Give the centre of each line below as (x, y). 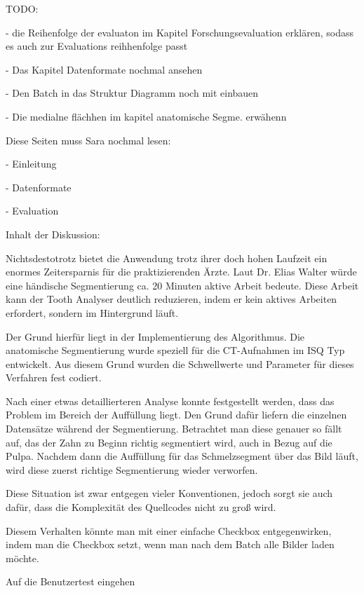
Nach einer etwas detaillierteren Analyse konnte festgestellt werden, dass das (170, 401)
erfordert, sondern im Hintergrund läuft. (92, 312)
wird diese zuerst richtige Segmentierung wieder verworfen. (132, 469)
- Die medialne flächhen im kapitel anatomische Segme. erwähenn (146, 116)
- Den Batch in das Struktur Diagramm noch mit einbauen (132, 93)
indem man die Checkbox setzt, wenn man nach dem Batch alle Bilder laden (170, 544)
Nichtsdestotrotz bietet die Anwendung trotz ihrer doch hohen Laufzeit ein (167, 258)
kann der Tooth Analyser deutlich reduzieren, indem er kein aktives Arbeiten (171, 299)
